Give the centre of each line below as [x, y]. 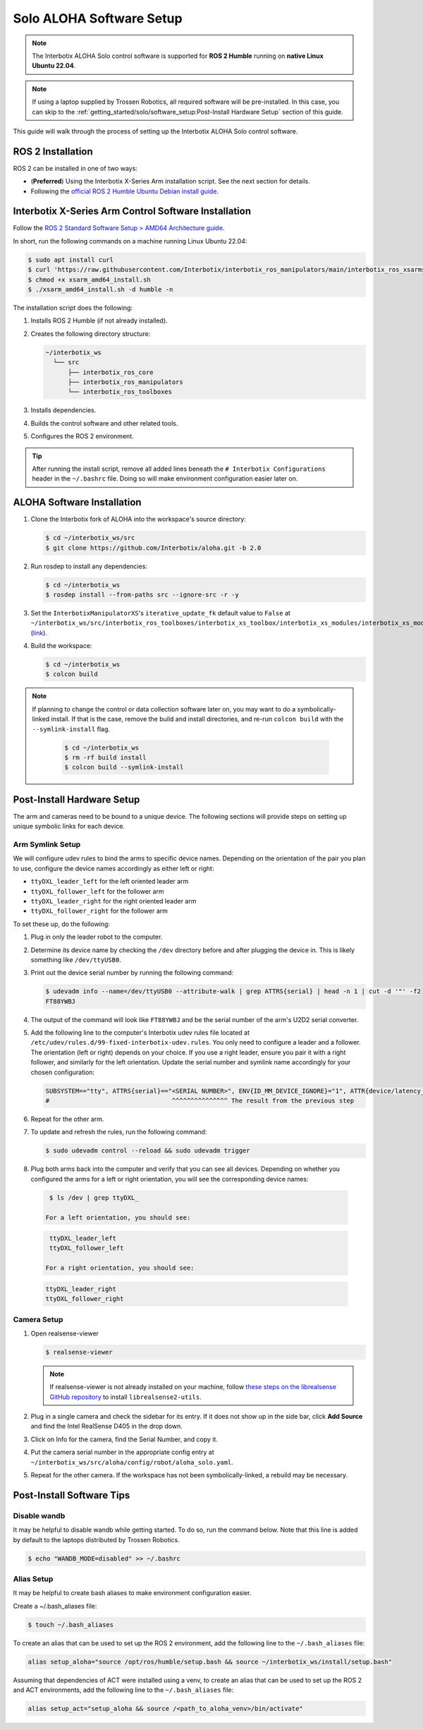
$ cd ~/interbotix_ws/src [90, 538]
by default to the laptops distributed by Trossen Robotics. [96, 1539]
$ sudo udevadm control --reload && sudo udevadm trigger [148, 1151]
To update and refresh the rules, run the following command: [119, 1132]
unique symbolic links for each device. [69, 827]
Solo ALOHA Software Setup [98, 18]
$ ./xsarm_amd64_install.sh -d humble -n [100, 290]
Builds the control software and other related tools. [104, 423]
